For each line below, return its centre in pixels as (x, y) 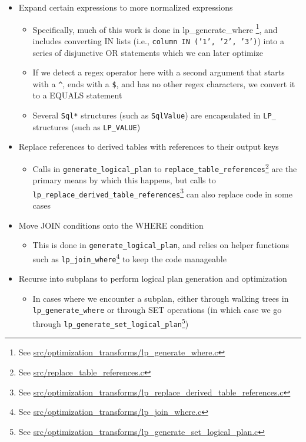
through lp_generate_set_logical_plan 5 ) (111, 323)
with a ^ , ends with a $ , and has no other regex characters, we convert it (164, 83)
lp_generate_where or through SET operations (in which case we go (157, 310)
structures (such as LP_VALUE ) (87, 126)
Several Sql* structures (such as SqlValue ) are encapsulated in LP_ (154, 115)
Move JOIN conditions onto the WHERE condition (111, 225)
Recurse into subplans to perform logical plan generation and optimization (153, 278)
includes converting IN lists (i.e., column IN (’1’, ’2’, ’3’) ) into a (158, 40)
